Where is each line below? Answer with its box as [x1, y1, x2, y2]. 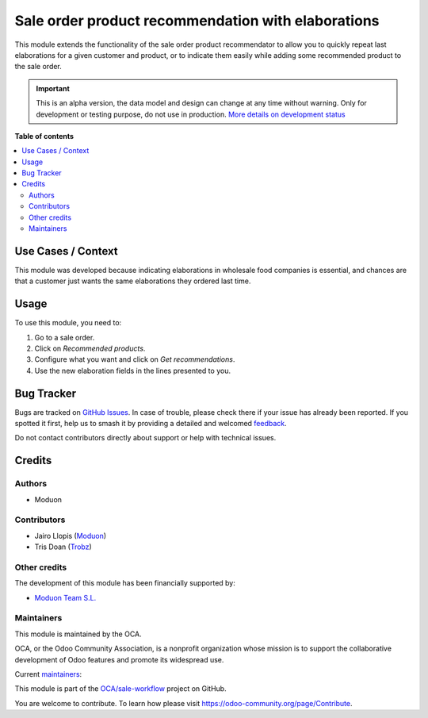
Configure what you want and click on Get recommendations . [34, 355, 235, 364]
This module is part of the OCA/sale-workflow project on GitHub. [14, 684, 227, 693]
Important [36, 83, 71, 93]
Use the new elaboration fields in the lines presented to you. [34, 366, 231, 375]
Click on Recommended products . [34, 344, 146, 353]
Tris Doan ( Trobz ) [34, 542, 93, 551]
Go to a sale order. [34, 332, 95, 342]
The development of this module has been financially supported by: [14, 578, 235, 588]
